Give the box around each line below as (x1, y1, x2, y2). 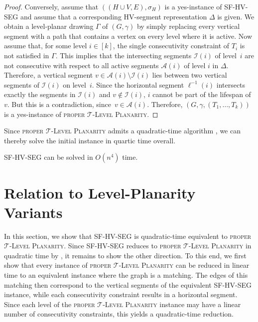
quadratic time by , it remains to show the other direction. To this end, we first (4, 250, 247, 260)
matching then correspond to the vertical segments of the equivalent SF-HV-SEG (4, 279, 252, 290)
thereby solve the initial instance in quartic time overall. (4, 135, 176, 145)
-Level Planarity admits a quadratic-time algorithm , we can (51, 125, 241, 136)
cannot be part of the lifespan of (152, 89, 251, 100)
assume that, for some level (4, 40, 87, 51)
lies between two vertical (152, 70, 227, 80)
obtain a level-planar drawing (4, 21, 94, 31)
